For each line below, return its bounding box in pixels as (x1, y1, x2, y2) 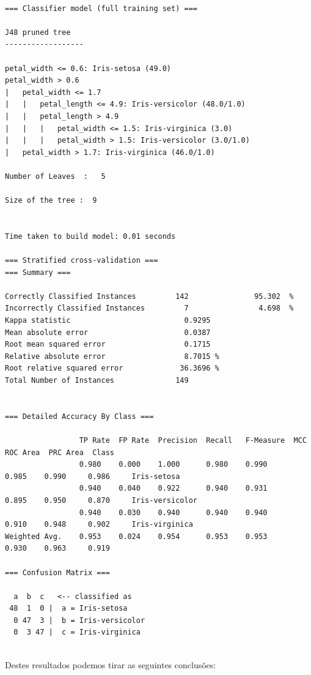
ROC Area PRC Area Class (5, 448, 114, 457)
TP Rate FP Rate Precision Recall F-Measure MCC (79, 436, 307, 445)
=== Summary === (5, 268, 71, 277)
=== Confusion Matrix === (5, 568, 110, 577)
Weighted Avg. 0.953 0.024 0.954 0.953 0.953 (5, 532, 268, 541)
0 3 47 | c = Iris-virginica (13, 628, 141, 637)
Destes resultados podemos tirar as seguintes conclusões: (5, 658, 216, 671)
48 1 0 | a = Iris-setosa (9, 604, 128, 613)
